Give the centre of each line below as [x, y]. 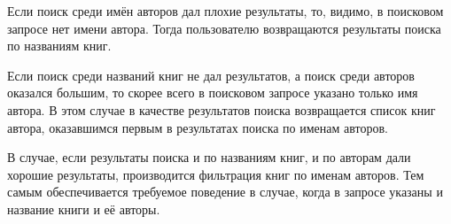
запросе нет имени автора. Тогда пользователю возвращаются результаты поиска [224, 28]
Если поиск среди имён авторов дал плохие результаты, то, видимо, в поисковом [225, 11]
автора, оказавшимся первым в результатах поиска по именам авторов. [198, 127]
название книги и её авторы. [84, 209]
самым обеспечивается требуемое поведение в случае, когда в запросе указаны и [225, 192]
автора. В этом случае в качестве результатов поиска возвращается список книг [222, 109]
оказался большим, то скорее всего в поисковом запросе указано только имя [213, 93]
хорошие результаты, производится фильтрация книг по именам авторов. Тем [216, 174]
